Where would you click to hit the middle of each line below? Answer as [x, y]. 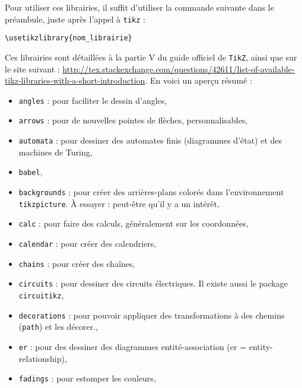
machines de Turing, [55, 152]
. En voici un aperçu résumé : [198, 80]
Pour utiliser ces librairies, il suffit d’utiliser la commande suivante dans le [139, 7]
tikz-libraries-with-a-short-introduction [75, 80]
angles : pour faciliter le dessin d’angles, [93, 100]
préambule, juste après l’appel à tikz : [75, 19]
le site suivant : [32, 69]
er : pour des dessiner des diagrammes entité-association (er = [133, 346]
